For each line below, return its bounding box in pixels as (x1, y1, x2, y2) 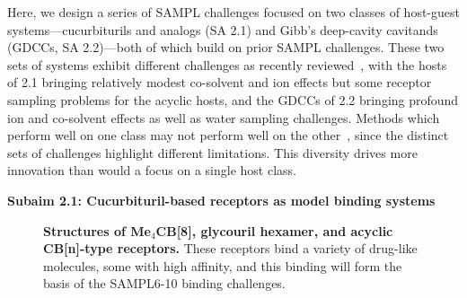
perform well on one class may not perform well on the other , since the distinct (7, 126, 449, 145)
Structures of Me (43, 221, 151, 240)
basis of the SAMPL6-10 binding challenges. (43, 274, 286, 293)
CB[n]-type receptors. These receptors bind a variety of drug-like (43, 239, 418, 258)
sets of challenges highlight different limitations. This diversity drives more (7, 143, 418, 162)
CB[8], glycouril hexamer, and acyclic (155, 221, 393, 240)
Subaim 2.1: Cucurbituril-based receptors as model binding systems (7, 190, 436, 209)
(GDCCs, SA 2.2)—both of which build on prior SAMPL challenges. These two (7, 38, 445, 57)
